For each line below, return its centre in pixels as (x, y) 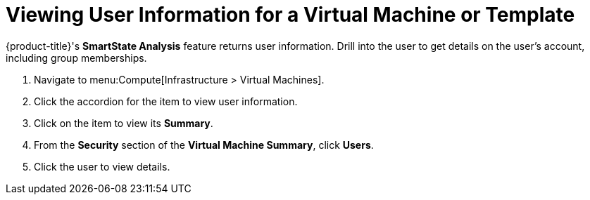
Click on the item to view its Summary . (124, 123)
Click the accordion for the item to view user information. (166, 101)
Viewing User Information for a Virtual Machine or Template (290, 15)
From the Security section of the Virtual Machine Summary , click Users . (204, 145)
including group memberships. (76, 58)
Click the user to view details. (102, 166)
